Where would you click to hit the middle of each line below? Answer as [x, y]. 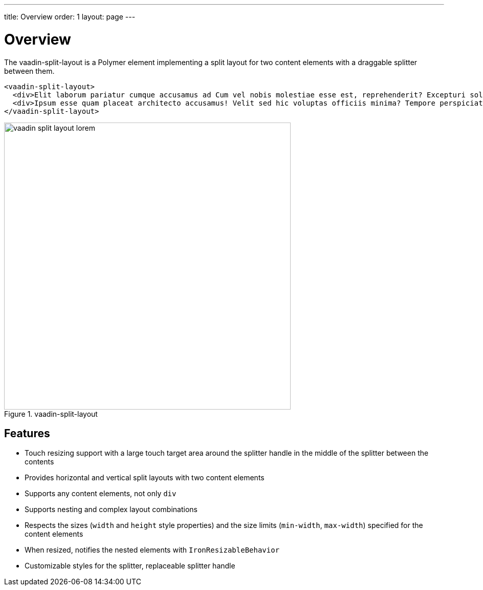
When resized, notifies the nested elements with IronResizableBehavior [152, 550]
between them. [29, 71]
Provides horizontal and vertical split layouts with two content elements [145, 478]
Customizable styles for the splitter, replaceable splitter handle [130, 566]
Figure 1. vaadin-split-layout [51, 414]
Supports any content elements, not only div [101, 494]
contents [39, 462]
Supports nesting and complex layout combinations [111, 510]
